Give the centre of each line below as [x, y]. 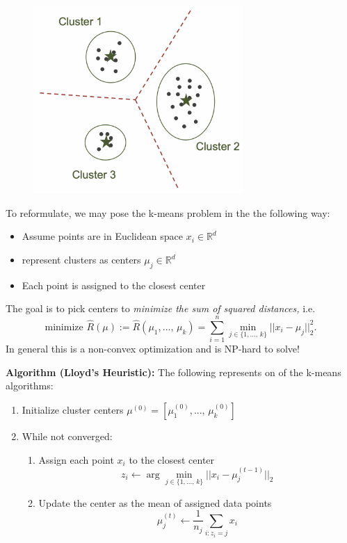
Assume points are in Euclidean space [102, 236]
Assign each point [76, 459]
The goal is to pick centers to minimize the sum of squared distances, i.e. [161, 308]
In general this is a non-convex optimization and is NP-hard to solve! [153, 349]
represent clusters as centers [81, 260]
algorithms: [30, 386]
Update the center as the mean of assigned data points [155, 502]
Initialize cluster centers [73, 409]
